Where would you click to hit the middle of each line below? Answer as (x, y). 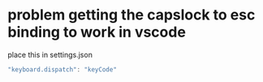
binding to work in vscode (97, 32)
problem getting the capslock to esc (131, 15)
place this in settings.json (50, 54)
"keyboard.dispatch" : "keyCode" (62, 69)
